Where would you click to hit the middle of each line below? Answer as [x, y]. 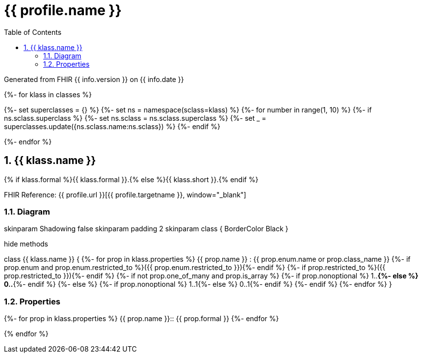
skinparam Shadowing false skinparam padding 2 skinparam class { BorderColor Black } [146, 229]
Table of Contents [33, 32]
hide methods [26, 244]
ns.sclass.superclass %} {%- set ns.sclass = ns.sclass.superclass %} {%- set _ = [135, 118]
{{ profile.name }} [63, 10]
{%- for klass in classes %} [48, 94]
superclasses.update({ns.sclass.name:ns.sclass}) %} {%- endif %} [112, 126]
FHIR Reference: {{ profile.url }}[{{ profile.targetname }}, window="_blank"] [125, 194]
